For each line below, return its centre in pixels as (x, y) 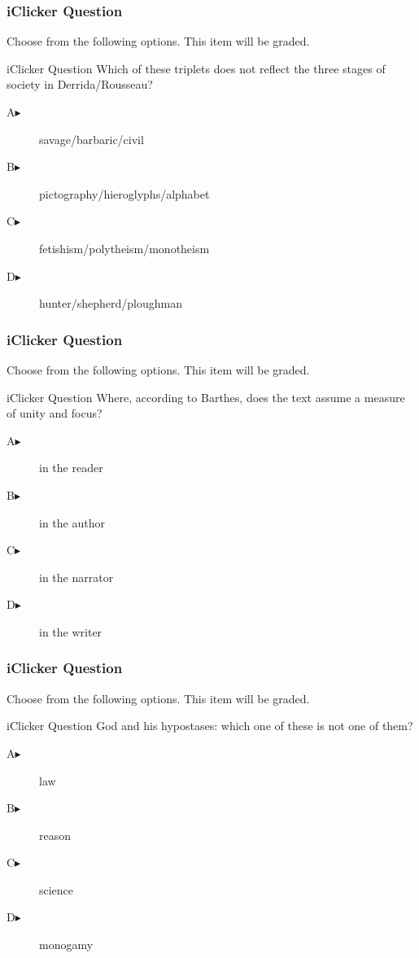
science (57, 889)
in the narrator (76, 577)
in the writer (71, 631)
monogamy (66, 945)
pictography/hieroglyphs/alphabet (124, 193)
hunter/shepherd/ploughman (111, 303)
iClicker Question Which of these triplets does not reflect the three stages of (196, 68)
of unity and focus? (55, 413)
